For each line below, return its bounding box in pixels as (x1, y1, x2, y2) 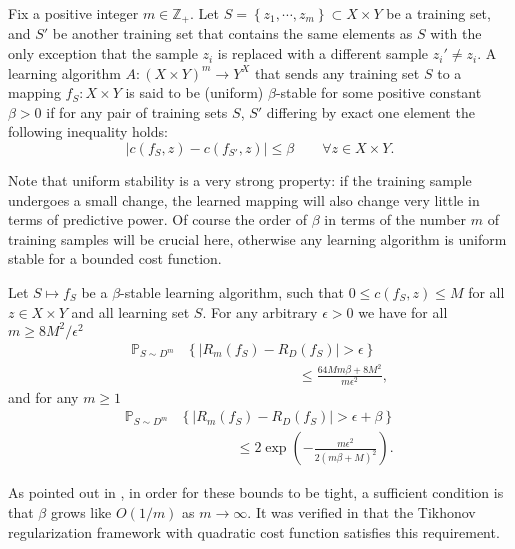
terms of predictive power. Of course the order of (8, 209, 308, 230)
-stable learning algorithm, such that (120, 281, 344, 302)
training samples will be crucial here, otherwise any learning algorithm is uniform (8, 228, 507, 249)
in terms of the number (324, 209, 467, 230)
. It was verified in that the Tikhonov (247, 502, 476, 522)
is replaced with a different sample (217, 43, 429, 64)
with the (430, 23, 482, 44)
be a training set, (386, 3, 491, 23)
